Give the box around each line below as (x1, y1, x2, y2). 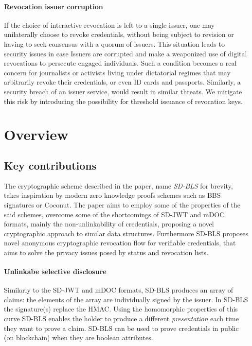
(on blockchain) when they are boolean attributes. (4, 332, 153, 343)
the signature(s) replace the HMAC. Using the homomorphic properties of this (4, 304, 238, 314)
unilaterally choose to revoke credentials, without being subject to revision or (4, 29, 234, 39)
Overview (4, 124, 69, 144)
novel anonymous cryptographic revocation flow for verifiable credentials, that (4, 238, 236, 248)
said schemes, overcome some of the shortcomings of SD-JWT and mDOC (4, 209, 225, 219)
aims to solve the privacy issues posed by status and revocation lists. (4, 247, 209, 257)
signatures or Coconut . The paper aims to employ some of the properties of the (4, 199, 240, 209)
